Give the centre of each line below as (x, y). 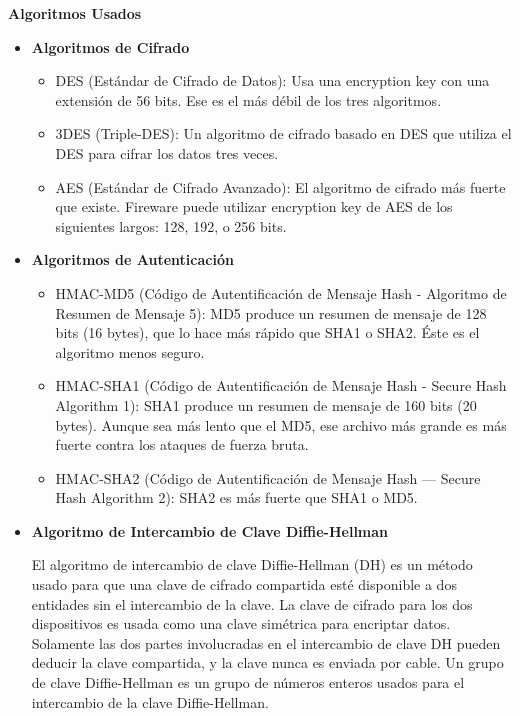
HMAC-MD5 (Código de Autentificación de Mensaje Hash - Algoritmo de (281, 292)
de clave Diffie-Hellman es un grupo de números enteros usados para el (248, 682)
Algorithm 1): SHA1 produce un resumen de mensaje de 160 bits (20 (266, 404)
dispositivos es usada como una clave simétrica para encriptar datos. (241, 623)
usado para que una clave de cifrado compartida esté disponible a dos (244, 584)
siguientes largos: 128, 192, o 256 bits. (171, 225)
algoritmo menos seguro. (130, 351)
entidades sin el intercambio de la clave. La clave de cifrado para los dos (252, 603)
